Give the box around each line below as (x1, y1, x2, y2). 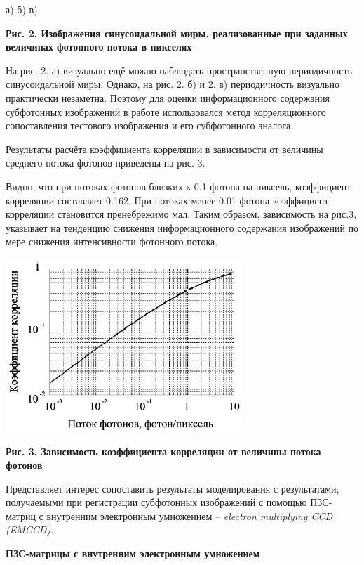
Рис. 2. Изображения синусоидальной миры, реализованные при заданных (6, 25, 348, 40)
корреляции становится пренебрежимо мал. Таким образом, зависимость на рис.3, (6, 207, 357, 221)
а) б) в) (6, 2, 38, 16)
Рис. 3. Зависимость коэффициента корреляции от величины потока (6, 443, 321, 458)
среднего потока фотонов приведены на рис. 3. (6, 155, 205, 170)
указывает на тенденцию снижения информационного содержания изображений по (6, 220, 359, 235)
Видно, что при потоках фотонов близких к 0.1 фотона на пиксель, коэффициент (6, 178, 351, 193)
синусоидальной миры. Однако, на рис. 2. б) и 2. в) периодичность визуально (6, 77, 339, 91)
